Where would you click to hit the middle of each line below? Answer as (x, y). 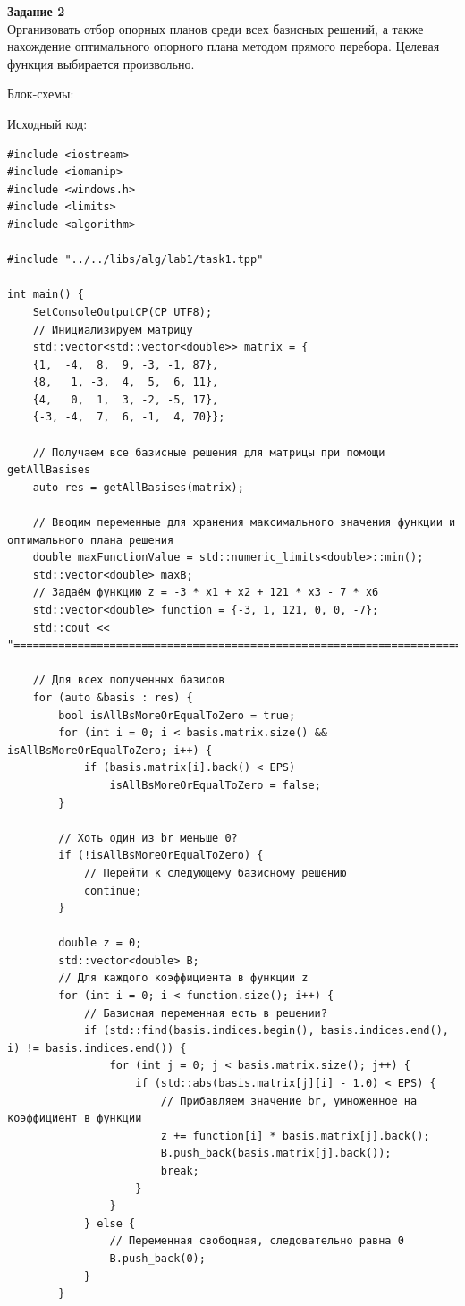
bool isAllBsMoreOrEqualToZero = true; (177, 715)
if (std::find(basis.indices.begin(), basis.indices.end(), (266, 1031)
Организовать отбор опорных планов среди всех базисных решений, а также (216, 28)
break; (180, 1171)
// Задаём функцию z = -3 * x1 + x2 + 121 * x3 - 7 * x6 (206, 593)
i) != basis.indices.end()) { (97, 1048)
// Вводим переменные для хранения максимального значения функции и (244, 523)
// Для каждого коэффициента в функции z (183, 978)
